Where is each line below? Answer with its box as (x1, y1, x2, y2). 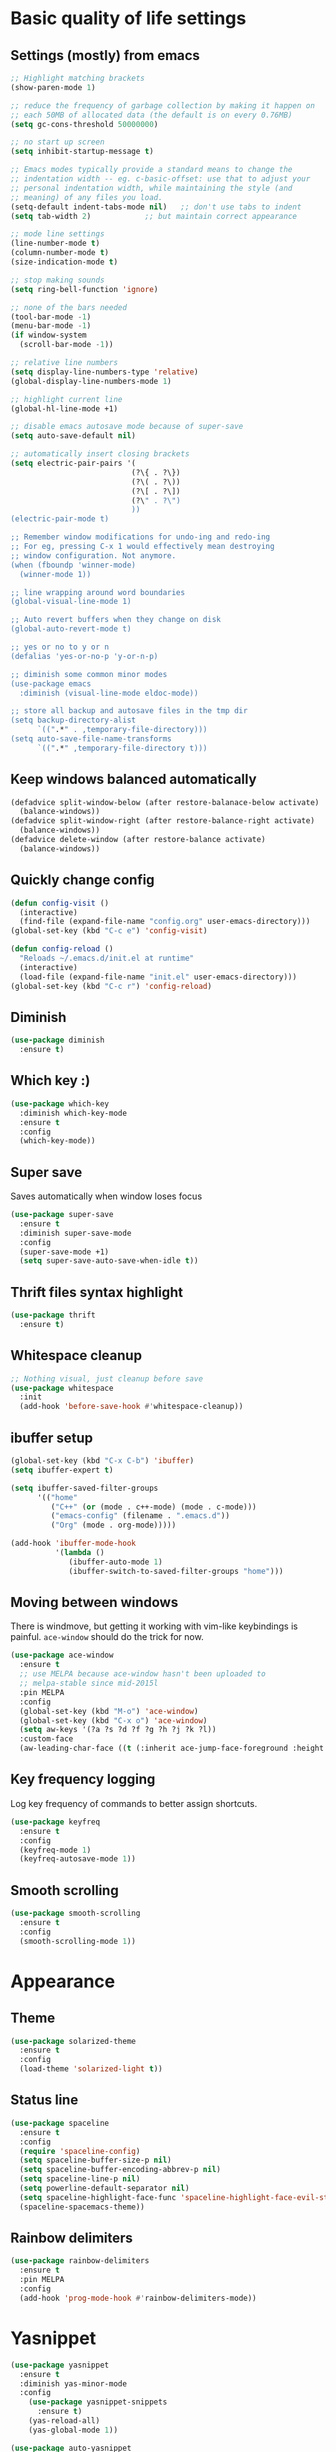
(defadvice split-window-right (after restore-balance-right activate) (10, 816, 315, 826)
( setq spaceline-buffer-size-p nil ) (19, 2155, 172, 2166)
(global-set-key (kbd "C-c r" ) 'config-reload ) (10, 981, 213, 991)
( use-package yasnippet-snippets (28, 2397, 168, 2407)
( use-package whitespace (10, 1383, 114, 1393)
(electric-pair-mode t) (10, 514, 110, 524)
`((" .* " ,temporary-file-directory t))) (36, 743, 208, 753)
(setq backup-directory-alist (10, 715, 137, 726)
